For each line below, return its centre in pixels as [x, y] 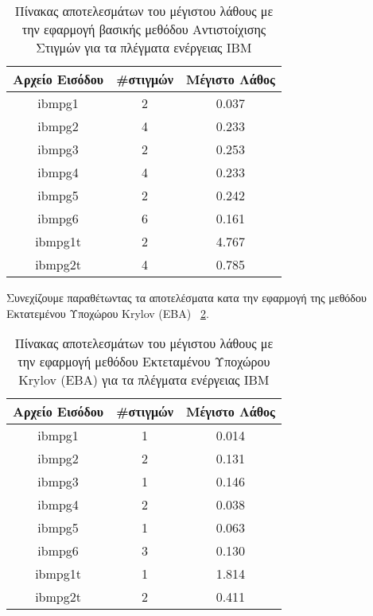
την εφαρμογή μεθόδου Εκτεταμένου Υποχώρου [144, 362]
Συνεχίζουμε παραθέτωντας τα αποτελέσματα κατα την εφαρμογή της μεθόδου [186, 297]
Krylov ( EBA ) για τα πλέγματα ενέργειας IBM [144, 380]
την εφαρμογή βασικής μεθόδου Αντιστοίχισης [144, 29]
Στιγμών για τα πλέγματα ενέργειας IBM [144, 47]
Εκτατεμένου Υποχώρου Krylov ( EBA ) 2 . [108, 313]
